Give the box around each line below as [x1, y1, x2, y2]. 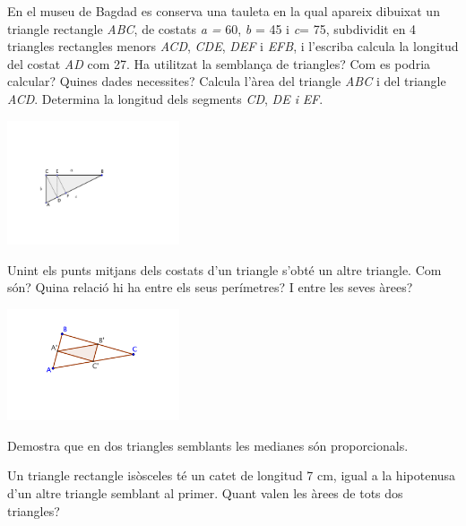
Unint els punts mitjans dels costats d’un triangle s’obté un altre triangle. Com [7, 260, 442, 279]
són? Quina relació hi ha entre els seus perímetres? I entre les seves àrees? [7, 278, 413, 297]
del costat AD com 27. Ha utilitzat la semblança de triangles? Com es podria [7, 54, 431, 73]
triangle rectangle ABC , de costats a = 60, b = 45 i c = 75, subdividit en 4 [7, 19, 417, 38]
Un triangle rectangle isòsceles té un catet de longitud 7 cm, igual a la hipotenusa [7, 466, 456, 485]
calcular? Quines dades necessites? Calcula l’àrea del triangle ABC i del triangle [7, 72, 446, 91]
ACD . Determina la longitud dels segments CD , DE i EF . [7, 89, 324, 108]
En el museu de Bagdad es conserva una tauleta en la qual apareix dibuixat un [7, 2, 440, 20]
